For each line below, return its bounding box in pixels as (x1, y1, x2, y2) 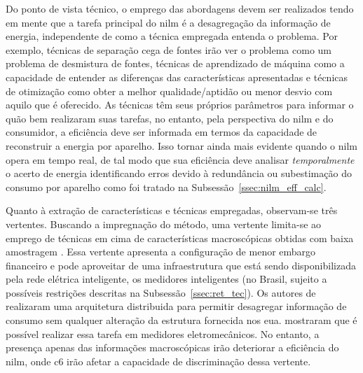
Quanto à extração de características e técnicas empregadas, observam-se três (6, 203, 338, 218)
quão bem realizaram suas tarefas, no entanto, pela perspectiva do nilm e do (6, 111, 334, 125)
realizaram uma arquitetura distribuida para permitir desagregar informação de (6, 299, 347, 314)
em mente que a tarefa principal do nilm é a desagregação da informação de (6, 15, 331, 29)
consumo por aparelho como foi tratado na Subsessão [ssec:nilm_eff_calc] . (6, 179, 327, 194)
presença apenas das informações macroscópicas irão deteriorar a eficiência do (6, 340, 339, 355)
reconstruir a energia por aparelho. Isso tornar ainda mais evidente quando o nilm (6, 138, 357, 153)
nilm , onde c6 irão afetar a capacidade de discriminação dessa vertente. (6, 353, 311, 368)
